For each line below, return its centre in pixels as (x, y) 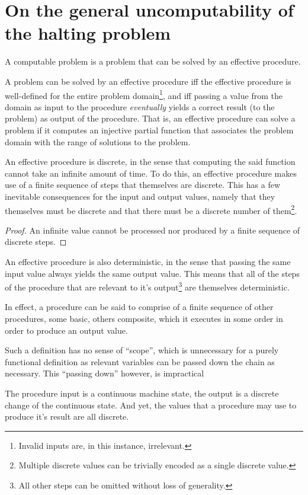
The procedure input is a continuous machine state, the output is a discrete (142, 393)
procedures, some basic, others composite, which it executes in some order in (144, 318)
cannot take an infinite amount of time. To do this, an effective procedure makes (151, 173)
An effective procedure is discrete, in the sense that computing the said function (150, 162)
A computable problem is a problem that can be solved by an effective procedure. (153, 61)
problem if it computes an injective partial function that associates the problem (149, 130)
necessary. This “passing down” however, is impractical (105, 373)
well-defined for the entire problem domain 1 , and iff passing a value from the (144, 94)
